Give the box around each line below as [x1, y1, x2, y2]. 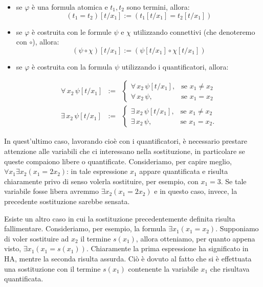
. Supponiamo [215, 223, 259, 234]
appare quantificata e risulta [139, 166, 228, 176]
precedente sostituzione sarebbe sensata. [4, 196, 130, 206]
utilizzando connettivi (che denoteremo [133, 26, 255, 37]
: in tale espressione [67, 166, 128, 176]
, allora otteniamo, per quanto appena [136, 233, 255, 244]
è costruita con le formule [32, 26, 112, 37]
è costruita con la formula [32, 61, 113, 72]
